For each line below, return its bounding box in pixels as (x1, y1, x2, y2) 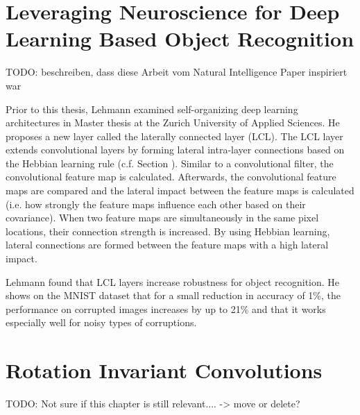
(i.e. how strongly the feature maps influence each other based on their (6, 196, 306, 211)
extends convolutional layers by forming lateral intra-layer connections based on (6, 142, 345, 157)
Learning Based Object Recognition (6, 24, 354, 53)
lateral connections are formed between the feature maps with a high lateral (6, 237, 329, 252)
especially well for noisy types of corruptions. (6, 315, 197, 330)
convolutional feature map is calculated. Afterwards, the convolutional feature (6, 169, 336, 184)
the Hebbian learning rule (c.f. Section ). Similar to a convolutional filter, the (6, 155, 334, 170)
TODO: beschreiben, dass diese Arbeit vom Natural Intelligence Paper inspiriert (6, 65, 348, 79)
